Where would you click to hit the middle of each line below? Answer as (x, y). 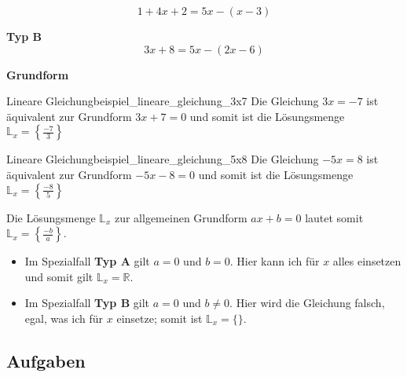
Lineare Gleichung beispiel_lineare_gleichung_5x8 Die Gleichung (163, 159)
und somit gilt (59, 276)
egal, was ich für (64, 318)
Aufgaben (46, 360)
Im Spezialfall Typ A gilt (87, 261)
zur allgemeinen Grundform (181, 217)
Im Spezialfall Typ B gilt (87, 303)
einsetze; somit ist (159, 318)
